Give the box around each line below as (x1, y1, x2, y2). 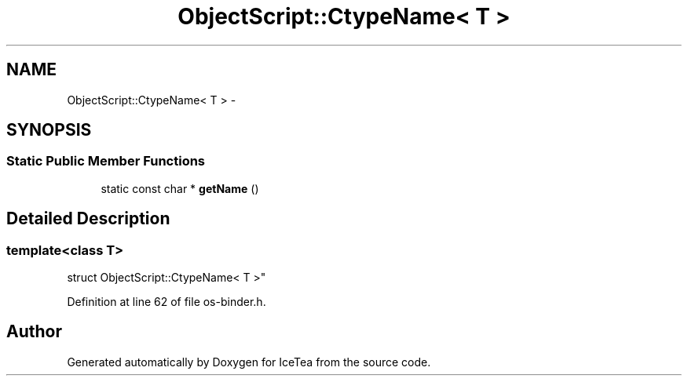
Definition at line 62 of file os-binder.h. (67, 295, 266, 309)
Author (6, 322, 62, 342)
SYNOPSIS (6, 120, 92, 140)
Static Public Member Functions (6, 153, 206, 169)
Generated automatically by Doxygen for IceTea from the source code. (67, 355, 431, 369)
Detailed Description (6, 209, 170, 229)
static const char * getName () (101, 181, 259, 195)
